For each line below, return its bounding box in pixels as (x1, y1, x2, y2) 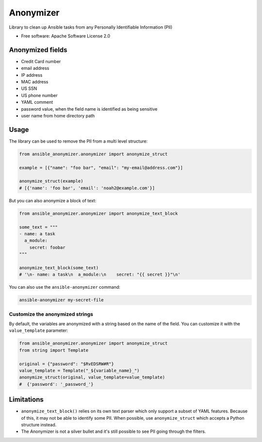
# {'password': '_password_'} (19, 381, 94, 387)
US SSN (21, 85, 37, 92)
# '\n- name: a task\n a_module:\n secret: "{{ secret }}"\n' (19, 272, 180, 278)
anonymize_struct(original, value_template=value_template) (19, 375, 165, 380)
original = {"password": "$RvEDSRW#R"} (19, 361, 114, 366)
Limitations (9, 395, 44, 404)
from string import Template (19, 347, 89, 353)
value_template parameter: (9, 327, 68, 333)
